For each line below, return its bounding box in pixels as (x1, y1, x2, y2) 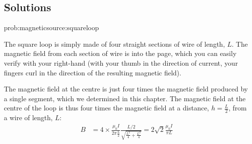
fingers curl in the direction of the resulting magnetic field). (4, 67, 181, 77)
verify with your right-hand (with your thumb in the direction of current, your (4, 57, 238, 68)
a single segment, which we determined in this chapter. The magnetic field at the (4, 93, 246, 103)
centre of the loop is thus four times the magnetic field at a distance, (4, 103, 209, 113)
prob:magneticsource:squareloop (4, 22, 99, 33)
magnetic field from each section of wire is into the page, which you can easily (4, 48, 237, 58)
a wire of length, (4, 112, 53, 123)
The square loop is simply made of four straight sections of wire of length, (4, 38, 225, 49)
